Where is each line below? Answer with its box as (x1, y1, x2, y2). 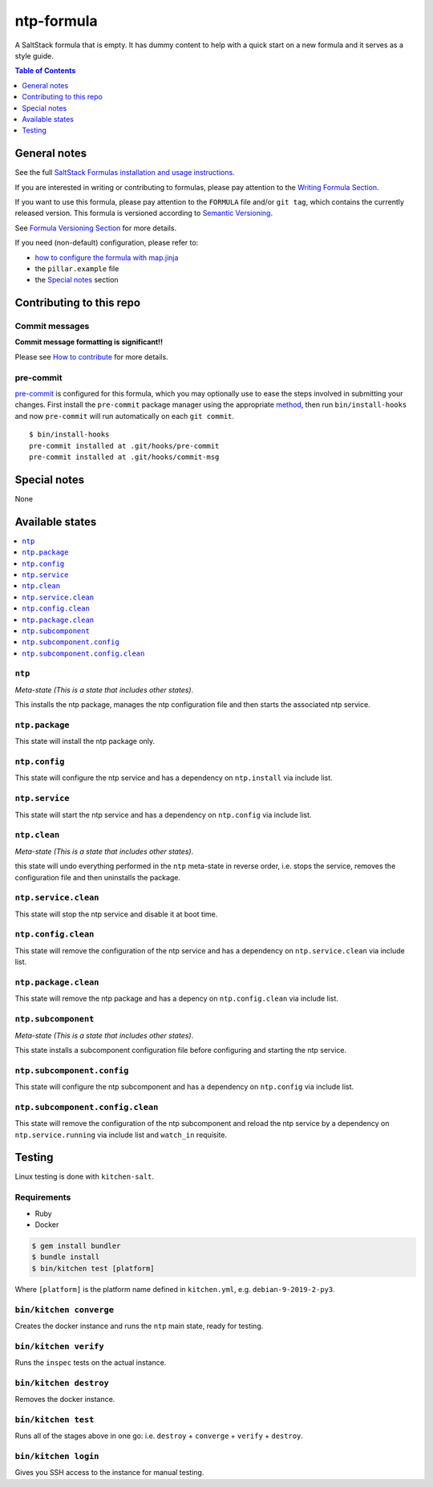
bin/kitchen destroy (14, 1377, 110, 1388)
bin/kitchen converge (14, 1304, 114, 1315)
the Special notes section (34, 275, 119, 285)
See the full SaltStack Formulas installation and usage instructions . (14, 168, 236, 177)
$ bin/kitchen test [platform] (31, 1264, 156, 1273)
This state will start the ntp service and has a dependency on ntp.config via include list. (14, 810, 312, 819)
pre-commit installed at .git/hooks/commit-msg (29, 452, 220, 461)
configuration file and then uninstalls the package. (14, 872, 180, 882)
